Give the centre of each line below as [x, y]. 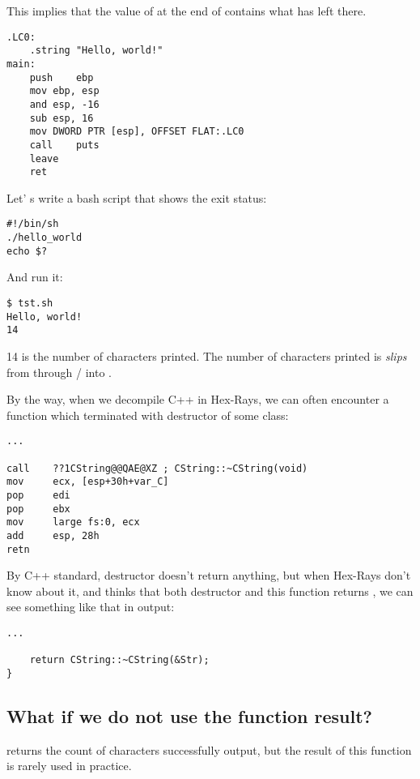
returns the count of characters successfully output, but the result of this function [209, 749]
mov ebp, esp [64, 91]
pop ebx [38, 509]
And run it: [35, 277]
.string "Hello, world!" [96, 51]
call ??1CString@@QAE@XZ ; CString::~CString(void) [157, 468]
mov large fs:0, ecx [73, 522]
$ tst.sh [30, 303]
